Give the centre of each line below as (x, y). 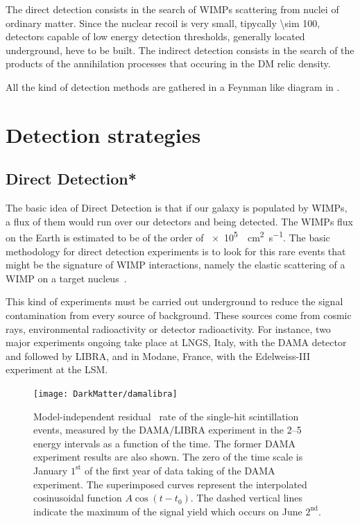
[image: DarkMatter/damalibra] (105, 394)
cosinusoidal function (78, 498)
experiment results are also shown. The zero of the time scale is (168, 457)
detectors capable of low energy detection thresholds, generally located (155, 36)
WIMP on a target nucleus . (66, 278)
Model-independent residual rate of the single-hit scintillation (166, 416)
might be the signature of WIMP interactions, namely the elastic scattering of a (175, 265)
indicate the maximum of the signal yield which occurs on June (168, 511)
